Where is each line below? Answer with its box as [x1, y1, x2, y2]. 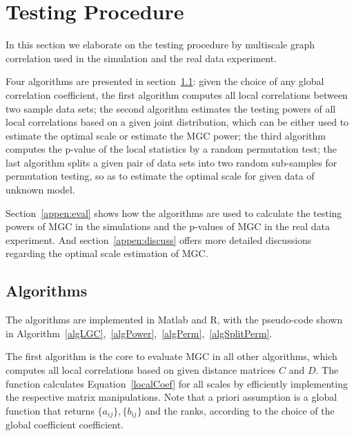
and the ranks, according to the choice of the [145, 403, 335, 417]
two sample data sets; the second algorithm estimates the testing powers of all [6, 101, 336, 115]
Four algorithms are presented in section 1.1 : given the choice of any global [6, 74, 324, 88]
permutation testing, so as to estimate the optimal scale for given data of [6, 169, 315, 183]
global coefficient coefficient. [6, 417, 124, 432]
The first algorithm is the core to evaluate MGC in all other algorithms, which [6, 349, 337, 363]
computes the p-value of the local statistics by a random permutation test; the [6, 142, 337, 156]
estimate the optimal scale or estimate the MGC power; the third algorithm [6, 128, 326, 142]
